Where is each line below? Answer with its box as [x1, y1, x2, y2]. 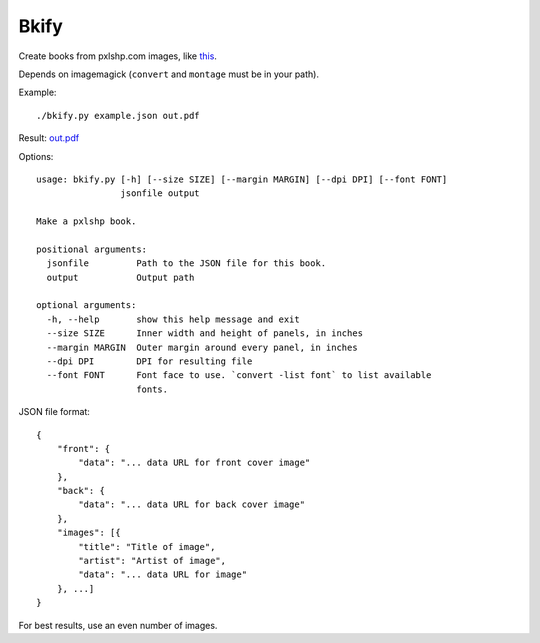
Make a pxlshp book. [36, 216, 137, 227]
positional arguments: [36, 243, 148, 255]
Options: [18, 150, 54, 162]
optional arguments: [36, 300, 137, 311]
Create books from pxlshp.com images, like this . [18, 50, 217, 62]
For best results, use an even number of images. [18, 619, 218, 631]
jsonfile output [120, 188, 200, 199]
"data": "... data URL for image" [78, 569, 248, 580]
